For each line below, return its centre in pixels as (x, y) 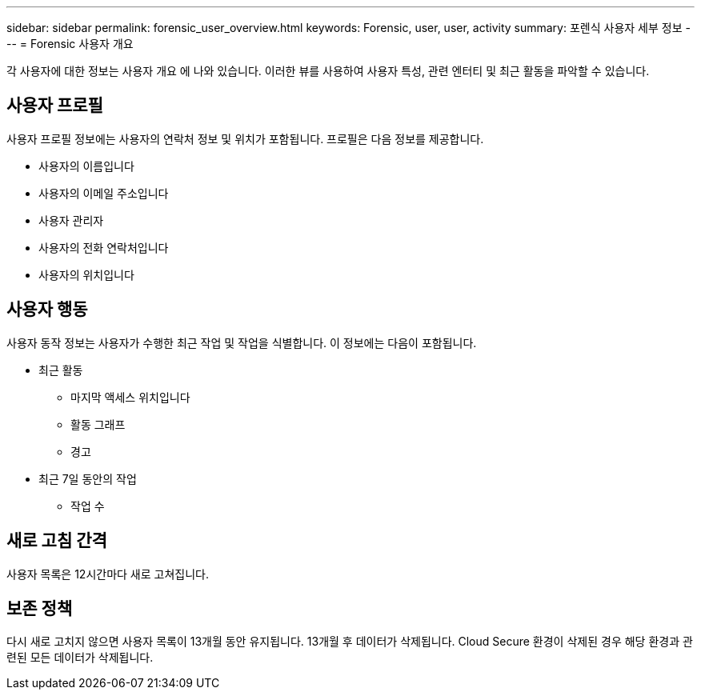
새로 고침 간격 (57, 541)
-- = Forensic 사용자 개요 (70, 44)
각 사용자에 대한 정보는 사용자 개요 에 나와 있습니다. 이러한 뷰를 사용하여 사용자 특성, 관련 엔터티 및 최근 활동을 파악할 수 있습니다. (328, 71)
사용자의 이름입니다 (86, 166)
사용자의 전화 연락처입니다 (104, 247)
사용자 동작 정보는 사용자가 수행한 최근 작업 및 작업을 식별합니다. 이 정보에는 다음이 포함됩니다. (242, 342)
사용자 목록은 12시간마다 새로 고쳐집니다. (108, 574)
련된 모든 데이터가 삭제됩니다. (80, 658)
